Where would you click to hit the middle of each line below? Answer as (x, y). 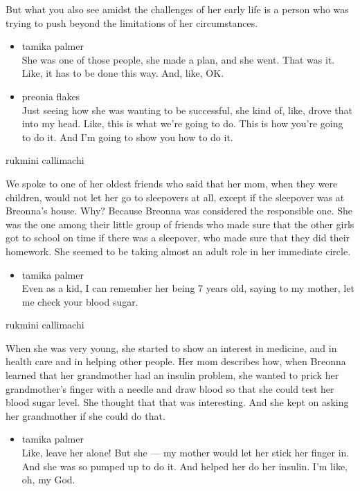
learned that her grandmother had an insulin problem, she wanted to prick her (172, 375)
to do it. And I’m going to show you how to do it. (127, 137)
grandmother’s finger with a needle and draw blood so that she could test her (170, 388)
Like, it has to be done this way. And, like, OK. (123, 73)
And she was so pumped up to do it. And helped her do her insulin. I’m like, (184, 466)
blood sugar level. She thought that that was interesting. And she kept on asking (177, 402)
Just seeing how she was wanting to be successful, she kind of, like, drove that (187, 110)
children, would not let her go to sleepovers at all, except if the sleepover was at (175, 197)
